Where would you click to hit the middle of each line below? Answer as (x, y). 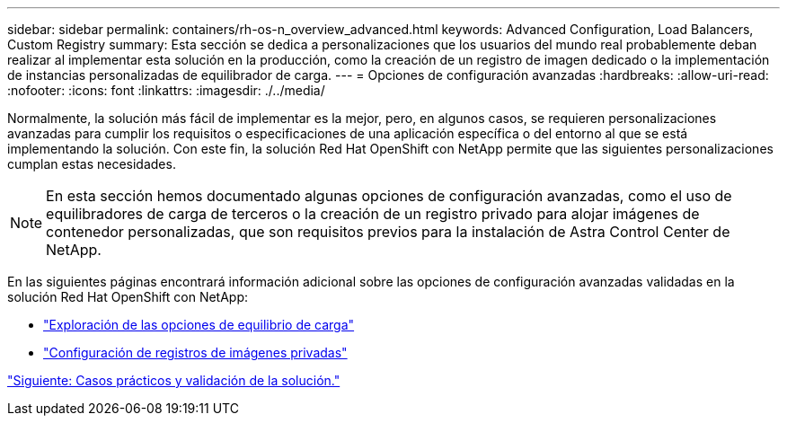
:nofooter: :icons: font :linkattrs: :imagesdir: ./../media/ (166, 90)
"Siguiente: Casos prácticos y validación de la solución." (174, 380)
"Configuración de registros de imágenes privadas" (195, 352)
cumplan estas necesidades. (92, 164)
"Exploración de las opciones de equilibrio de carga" (199, 325)
